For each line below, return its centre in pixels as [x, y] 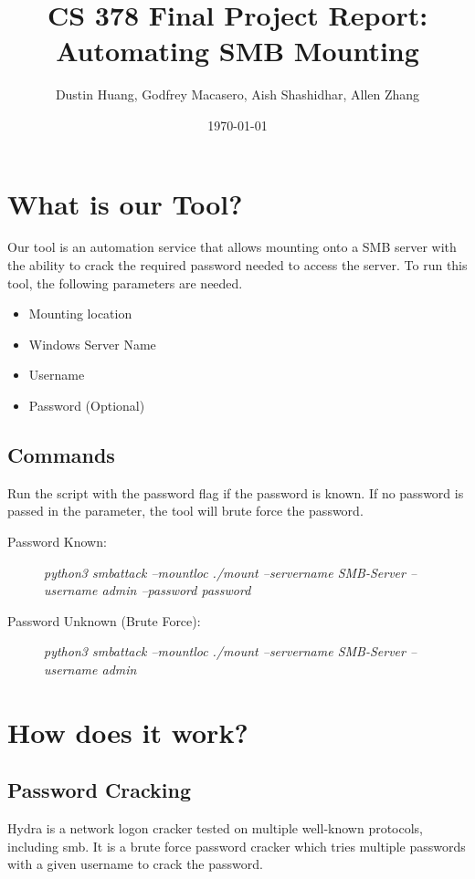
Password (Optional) [87, 405]
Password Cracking [100, 790]
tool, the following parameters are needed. [125, 283]
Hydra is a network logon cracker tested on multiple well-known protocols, [216, 828]
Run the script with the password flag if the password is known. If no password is [236, 492]
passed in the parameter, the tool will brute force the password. [185, 511]
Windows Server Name [92, 344]
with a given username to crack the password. [135, 864]
